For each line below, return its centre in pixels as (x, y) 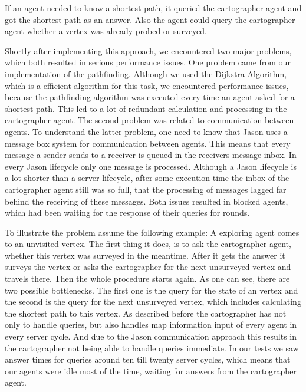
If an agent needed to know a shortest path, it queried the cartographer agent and (153, 8)
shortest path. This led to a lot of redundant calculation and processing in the (146, 108)
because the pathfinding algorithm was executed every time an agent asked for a (150, 97)
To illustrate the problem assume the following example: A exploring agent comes (152, 232)
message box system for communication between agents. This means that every (148, 143)
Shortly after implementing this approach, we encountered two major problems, (148, 50)
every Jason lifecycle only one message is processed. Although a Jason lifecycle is (151, 166)
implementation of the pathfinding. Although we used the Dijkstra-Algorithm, (146, 73)
